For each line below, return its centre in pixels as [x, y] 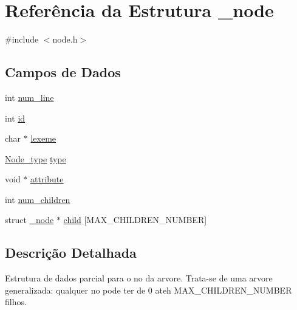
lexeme [43, 138]
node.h [65, 39]
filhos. [16, 302]
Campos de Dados [63, 72]
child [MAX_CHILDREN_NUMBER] [135, 220]
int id [15, 118]
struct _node [29, 220]
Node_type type [36, 158]
